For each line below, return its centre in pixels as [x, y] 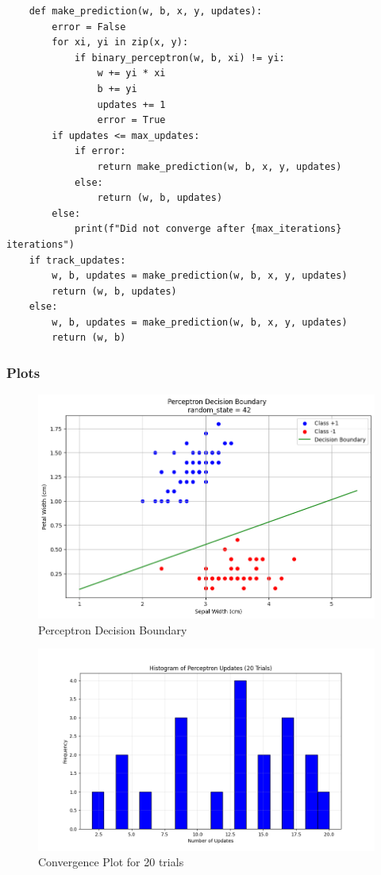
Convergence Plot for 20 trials [111, 862]
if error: [100, 151]
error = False [89, 27]
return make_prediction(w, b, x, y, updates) [219, 166]
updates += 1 [131, 104]
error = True [131, 120]
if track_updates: [77, 260]
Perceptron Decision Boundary [113, 629]
